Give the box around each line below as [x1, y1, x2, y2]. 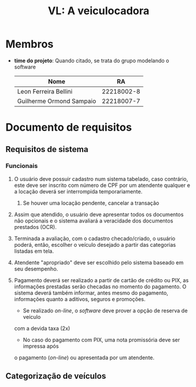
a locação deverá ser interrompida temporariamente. [14, 188, 143, 195]
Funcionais [5, 162, 38, 170]
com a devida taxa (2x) [14, 324, 70, 332]
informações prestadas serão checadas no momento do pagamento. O [14, 283, 187, 290]
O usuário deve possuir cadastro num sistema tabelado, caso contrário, [14, 175, 188, 182]
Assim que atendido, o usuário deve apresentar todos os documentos [14, 211, 184, 218]
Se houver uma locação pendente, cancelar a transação [22, 199, 159, 207]
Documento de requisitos [5, 121, 132, 134]
